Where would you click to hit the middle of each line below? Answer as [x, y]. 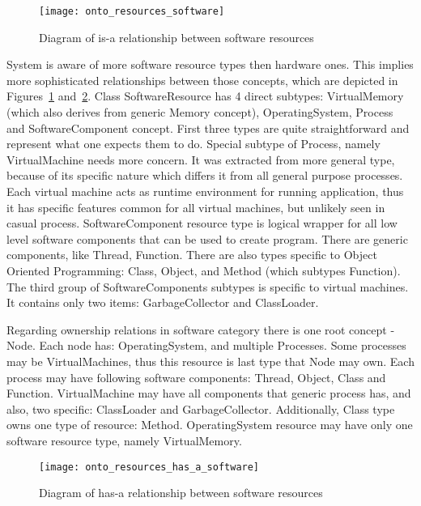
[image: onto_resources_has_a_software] [149, 467]
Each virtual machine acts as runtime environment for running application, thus [205, 191]
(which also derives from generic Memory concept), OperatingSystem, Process [200, 112]
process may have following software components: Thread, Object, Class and [196, 377]
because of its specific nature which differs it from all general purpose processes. [205, 175]
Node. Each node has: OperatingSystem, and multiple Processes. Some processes [206, 345]
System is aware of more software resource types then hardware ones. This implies [210, 64]
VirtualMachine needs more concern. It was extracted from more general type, [201, 159]
